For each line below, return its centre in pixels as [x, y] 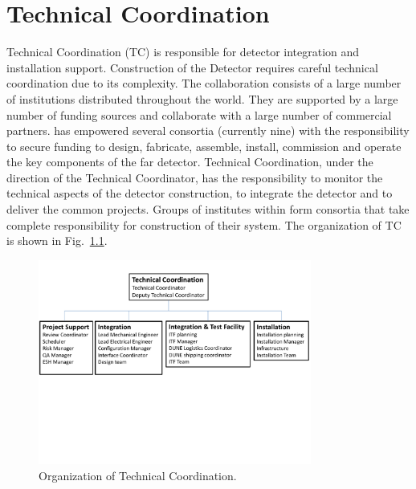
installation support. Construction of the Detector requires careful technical [192, 67]
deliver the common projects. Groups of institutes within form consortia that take [208, 209]
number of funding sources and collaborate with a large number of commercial [199, 114]
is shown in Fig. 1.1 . [57, 240]
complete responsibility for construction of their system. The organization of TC [204, 224]
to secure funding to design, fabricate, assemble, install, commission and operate [204, 146]
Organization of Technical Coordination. [138, 475]
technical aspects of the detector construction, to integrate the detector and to [200, 193]
